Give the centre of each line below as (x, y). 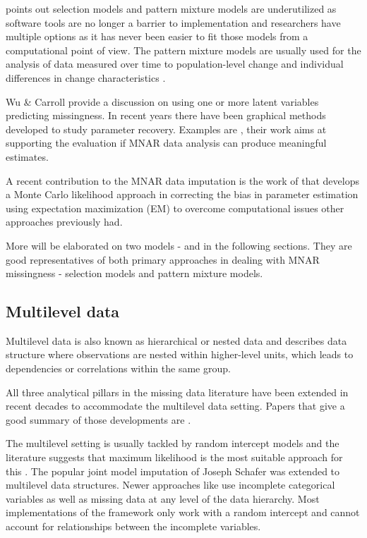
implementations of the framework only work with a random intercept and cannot (183, 512)
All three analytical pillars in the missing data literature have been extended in (177, 392)
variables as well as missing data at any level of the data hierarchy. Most (163, 498)
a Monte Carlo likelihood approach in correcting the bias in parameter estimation (182, 194)
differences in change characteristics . (86, 77)
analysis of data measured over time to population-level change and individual (175, 64)
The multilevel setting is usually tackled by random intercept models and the (173, 443)
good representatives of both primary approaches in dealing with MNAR (163, 259)
